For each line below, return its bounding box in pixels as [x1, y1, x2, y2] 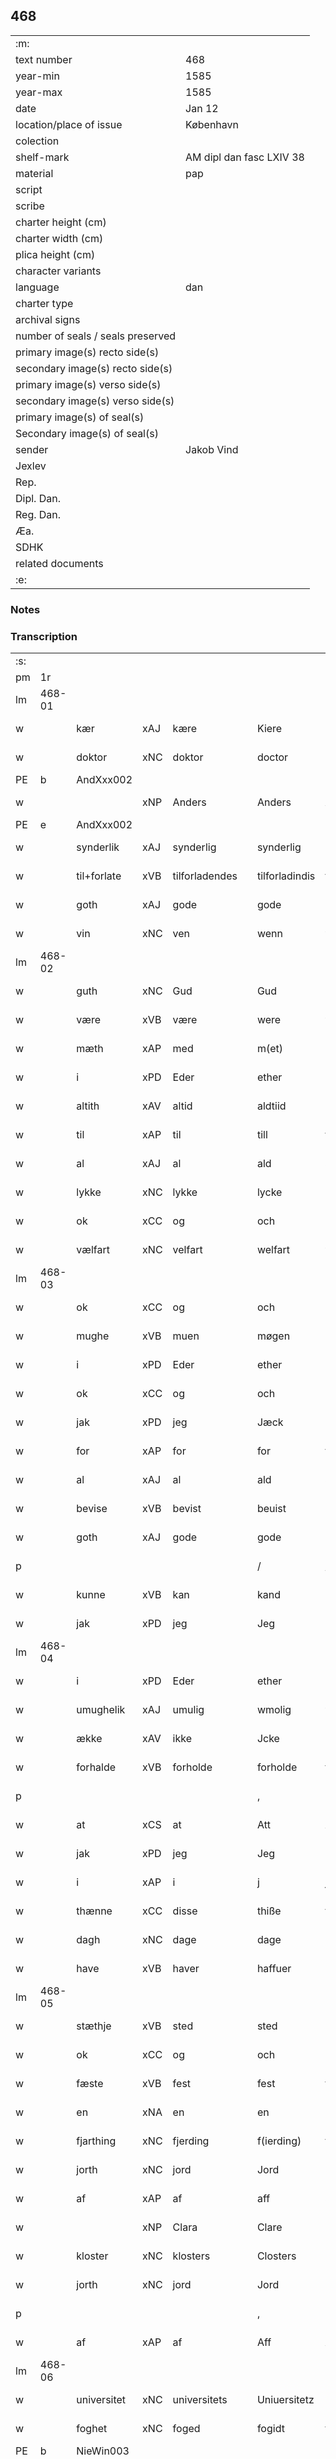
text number [15, 52, 73, 66]
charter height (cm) [15, 215, 107, 229]
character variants [15, 264, 102, 278]
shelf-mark [15, 150, 70, 164]
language [15, 280, 60, 294]
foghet [76, 2422, 108, 2436]
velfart [172, 1243, 203, 1257]
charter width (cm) [15, 231, 104, 245]
